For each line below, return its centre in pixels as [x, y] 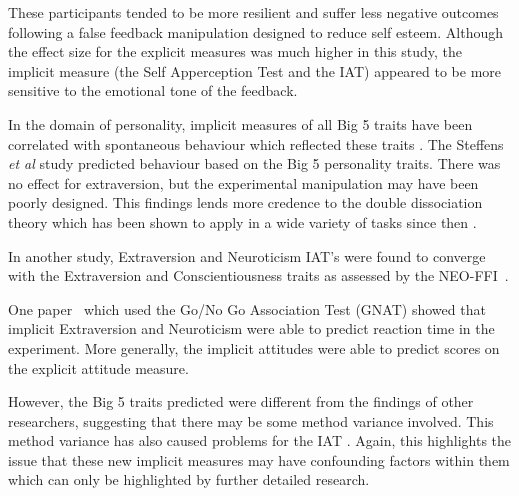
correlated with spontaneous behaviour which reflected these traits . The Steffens [256, 143]
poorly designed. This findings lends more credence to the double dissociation [245, 202]
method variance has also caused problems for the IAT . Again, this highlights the [260, 440]
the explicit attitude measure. [98, 367]
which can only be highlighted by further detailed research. [189, 479]
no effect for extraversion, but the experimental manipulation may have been [243, 182]
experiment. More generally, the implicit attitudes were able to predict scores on [254, 347]
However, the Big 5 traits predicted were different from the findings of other [241, 401]
